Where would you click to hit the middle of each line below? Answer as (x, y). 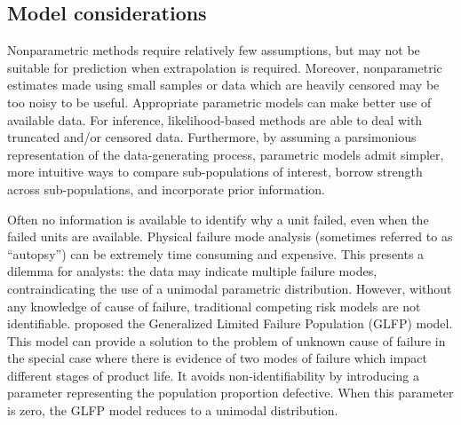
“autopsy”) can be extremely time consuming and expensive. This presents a (216, 253)
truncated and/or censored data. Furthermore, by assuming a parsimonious (212, 137)
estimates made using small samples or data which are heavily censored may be (223, 85)
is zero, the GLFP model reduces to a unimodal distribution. (173, 410)
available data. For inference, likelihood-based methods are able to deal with (215, 119)
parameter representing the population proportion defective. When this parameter (230, 393)
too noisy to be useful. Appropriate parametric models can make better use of (219, 102)
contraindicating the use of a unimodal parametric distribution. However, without (230, 288)
